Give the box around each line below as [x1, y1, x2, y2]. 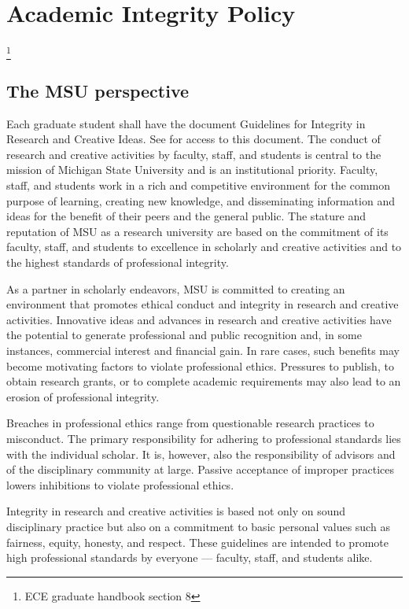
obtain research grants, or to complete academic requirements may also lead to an [6, 373, 401, 389]
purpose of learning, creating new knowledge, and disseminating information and [6, 192, 395, 209]
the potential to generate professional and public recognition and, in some [6, 327, 362, 343]
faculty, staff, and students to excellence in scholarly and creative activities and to [6, 238, 402, 255]
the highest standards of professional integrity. [6, 254, 229, 270]
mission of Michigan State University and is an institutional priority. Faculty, [6, 161, 378, 178]
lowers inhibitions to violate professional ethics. [6, 476, 234, 493]
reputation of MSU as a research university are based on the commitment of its [6, 223, 389, 239]
